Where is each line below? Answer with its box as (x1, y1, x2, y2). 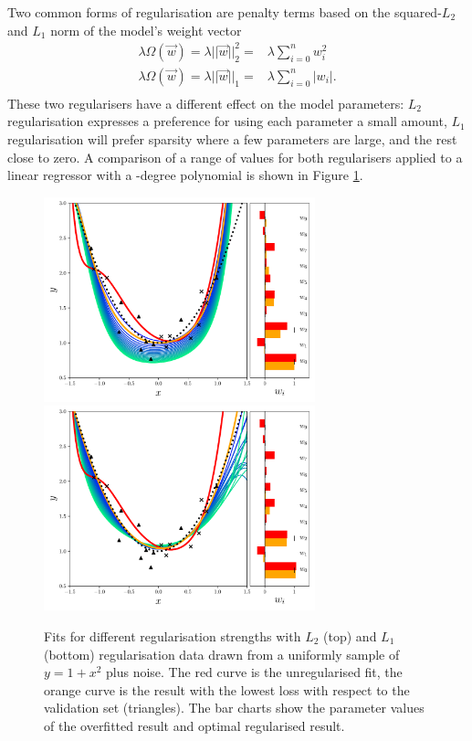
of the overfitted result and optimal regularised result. (44, 715, 345, 735)
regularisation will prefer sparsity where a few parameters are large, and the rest (7, 129, 457, 148)
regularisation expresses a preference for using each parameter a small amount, (7, 111, 447, 131)
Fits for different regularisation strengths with (44, 627, 301, 645)
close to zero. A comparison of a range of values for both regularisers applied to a (7, 147, 463, 166)
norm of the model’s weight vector (50, 20, 242, 39)
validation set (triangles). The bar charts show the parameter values (44, 698, 425, 717)
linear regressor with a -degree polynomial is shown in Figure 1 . (7, 165, 363, 185)
